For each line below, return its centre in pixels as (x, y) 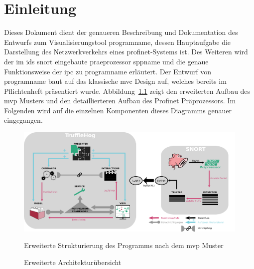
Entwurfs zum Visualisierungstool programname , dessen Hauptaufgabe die (118, 42)
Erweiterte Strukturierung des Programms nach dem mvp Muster (124, 245)
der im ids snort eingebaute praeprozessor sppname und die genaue (106, 61)
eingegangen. (23, 120)
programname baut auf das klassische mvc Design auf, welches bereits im (115, 81)
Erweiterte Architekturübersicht (73, 262)
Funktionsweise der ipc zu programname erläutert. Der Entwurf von (108, 71)
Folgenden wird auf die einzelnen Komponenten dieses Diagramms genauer (118, 110)
